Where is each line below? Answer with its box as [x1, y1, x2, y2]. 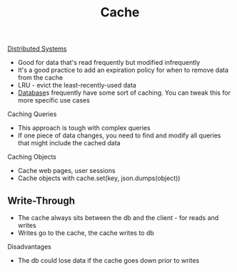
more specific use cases [17, 96, 91, 105]
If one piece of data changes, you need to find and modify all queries [17, 131, 221, 140]
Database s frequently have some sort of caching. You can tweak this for [17, 88, 231, 97]
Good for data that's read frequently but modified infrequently [17, 58, 201, 67]
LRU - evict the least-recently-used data [17, 81, 137, 90]
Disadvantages [7, 243, 51, 251]
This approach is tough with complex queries [17, 124, 151, 132]
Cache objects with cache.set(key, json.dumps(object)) [17, 174, 181, 182]
